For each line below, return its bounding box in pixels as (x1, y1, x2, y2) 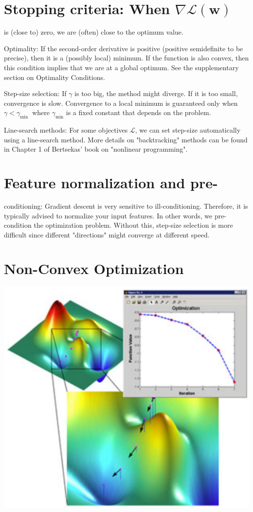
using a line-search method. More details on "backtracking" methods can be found (4, 134, 248, 144)
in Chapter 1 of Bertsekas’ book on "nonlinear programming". (4, 144, 188, 154)
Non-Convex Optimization (4, 258, 184, 278)
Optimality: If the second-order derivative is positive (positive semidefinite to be (4, 43, 243, 53)
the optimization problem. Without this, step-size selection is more (34, 220, 233, 230)
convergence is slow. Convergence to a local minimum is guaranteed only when (4, 98, 238, 108)
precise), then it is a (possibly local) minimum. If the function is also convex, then (4, 53, 249, 63)
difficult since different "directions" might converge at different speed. (4, 229, 210, 239)
